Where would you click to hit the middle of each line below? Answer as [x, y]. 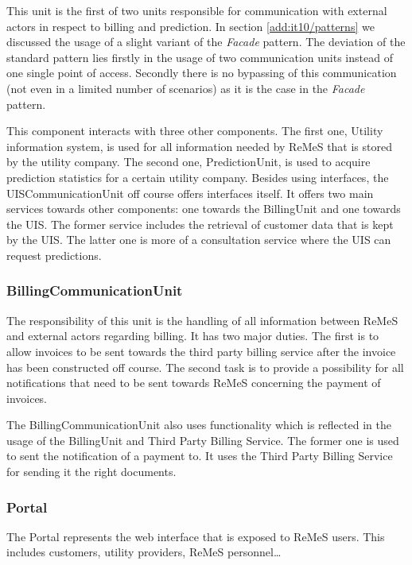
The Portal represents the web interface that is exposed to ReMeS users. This [196, 536]
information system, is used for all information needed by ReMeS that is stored [199, 146]
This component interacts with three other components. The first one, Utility [195, 131]
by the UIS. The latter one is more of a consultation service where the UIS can [199, 240]
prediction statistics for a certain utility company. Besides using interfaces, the [198, 177]
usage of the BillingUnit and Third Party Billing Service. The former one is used [203, 440]
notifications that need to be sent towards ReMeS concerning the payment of [194, 383]
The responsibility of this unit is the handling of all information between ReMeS [202, 320]
